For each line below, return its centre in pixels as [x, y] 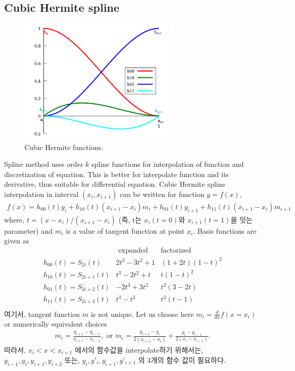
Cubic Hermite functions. [64, 147]
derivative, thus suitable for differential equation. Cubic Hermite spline [115, 184]
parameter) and [28, 230]
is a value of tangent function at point [125, 230]
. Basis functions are [225, 230]
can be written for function [162, 194]
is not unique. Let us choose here [142, 314]
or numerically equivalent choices [56, 324]
